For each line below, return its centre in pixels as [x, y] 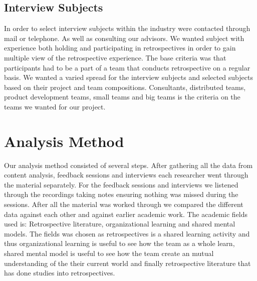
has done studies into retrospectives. [60, 273]
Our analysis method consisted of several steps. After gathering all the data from [128, 165]
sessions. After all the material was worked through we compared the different [124, 204]
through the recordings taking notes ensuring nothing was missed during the [121, 194]
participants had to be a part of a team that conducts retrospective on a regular [127, 67]
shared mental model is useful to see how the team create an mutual [109, 253]
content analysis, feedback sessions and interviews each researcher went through [126, 175]
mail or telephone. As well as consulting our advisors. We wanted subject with [124, 38]
